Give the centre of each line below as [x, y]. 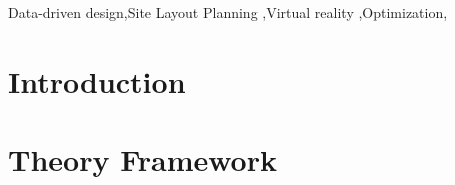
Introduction [97, 80]
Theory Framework [142, 159]
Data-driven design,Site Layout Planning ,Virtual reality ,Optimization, [228, 12]
